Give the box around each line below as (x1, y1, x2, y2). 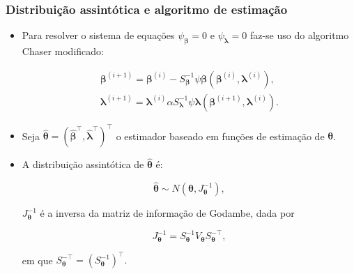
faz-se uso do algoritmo (249, 28, 349, 43)
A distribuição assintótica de (22, 157, 144, 172)
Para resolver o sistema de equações (22, 28, 175, 43)
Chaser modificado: (22, 44, 104, 59)
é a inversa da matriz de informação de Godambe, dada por (40, 206, 295, 220)
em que (22, 252, 53, 267)
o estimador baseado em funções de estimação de (116, 128, 325, 143)
